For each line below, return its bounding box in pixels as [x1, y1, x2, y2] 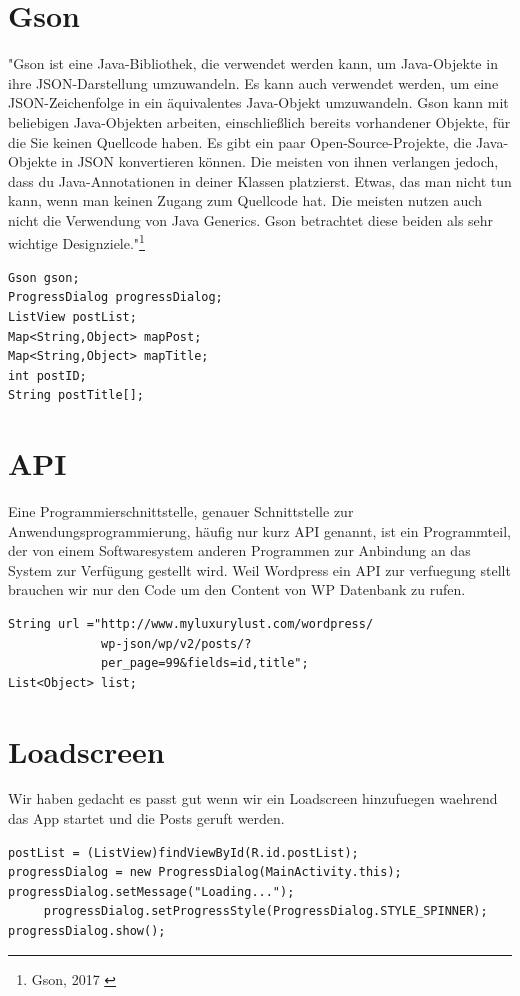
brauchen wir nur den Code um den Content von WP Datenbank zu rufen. [8, 579, 466, 600]
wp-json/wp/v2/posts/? [101, 636, 252, 651]
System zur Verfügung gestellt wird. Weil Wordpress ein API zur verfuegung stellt [8, 559, 511, 580]
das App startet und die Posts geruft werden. [8, 808, 285, 829]
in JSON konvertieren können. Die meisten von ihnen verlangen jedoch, [61, 151, 499, 172]
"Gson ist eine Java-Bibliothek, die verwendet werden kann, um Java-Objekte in [8, 53, 498, 74]
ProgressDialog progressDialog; [8, 290, 223, 305]
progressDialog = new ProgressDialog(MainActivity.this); [8, 865, 402, 880]
